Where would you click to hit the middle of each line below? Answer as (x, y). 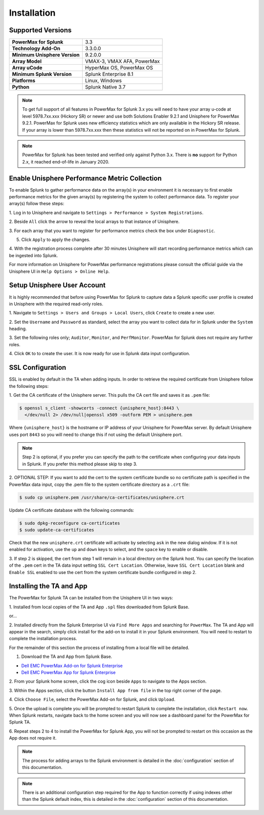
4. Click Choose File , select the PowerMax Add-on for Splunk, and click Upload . (92, 699)
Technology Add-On (36, 48)
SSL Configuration (38, 368)
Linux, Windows (103, 81)
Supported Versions (40, 30)
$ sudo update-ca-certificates (57, 530)
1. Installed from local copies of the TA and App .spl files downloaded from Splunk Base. (99, 607)
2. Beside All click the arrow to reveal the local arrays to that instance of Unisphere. (94, 222)
